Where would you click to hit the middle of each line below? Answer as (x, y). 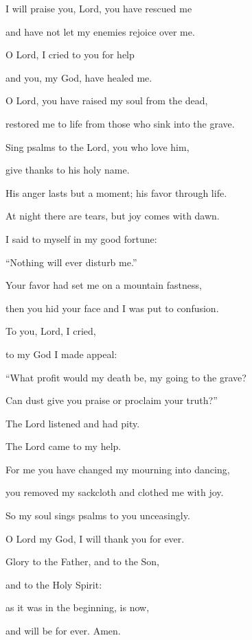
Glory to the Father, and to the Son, (83, 561)
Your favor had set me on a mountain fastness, (104, 285)
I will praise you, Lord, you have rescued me (99, 8)
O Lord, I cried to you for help (70, 55)
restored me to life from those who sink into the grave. (120, 123)
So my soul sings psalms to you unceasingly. (98, 515)
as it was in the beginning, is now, (78, 607)
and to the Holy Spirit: (54, 584)
